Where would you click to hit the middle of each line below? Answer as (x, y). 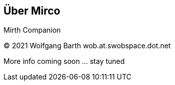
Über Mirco (32, 11)
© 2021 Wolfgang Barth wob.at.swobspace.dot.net (87, 46)
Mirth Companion (32, 30)
